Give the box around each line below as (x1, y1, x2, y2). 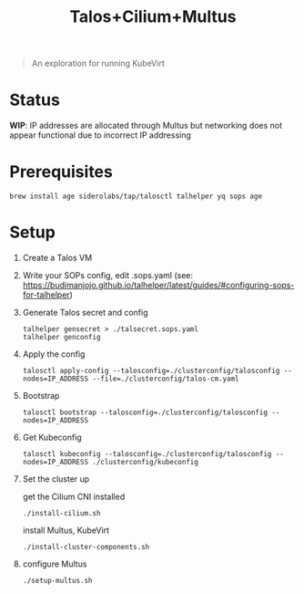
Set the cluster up (22, 474, 90, 485)
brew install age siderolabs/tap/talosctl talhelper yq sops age (9, 192, 262, 202)
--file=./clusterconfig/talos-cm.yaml (92, 374, 239, 383)
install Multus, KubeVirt (22, 525, 110, 536)
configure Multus (22, 558, 87, 569)
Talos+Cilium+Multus (69, 6, 237, 27)
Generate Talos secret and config (22, 307, 148, 318)
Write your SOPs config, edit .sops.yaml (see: (22, 270, 194, 280)
